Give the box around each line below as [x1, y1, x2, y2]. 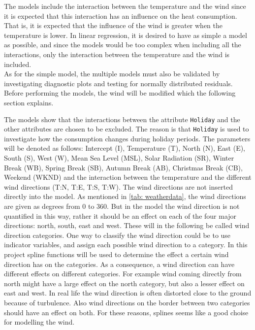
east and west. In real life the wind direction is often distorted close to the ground [4, 288, 252, 298]
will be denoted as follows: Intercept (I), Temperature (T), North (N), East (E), [4, 143, 245, 153]
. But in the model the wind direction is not [107, 201, 240, 211]
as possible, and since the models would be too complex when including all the [4, 39, 241, 50]
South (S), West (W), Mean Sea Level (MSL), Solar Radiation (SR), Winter [4, 153, 234, 163]
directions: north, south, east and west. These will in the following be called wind [4, 220, 250, 231]
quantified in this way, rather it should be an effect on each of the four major [4, 210, 237, 221]
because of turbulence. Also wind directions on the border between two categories [4, 297, 250, 307]
